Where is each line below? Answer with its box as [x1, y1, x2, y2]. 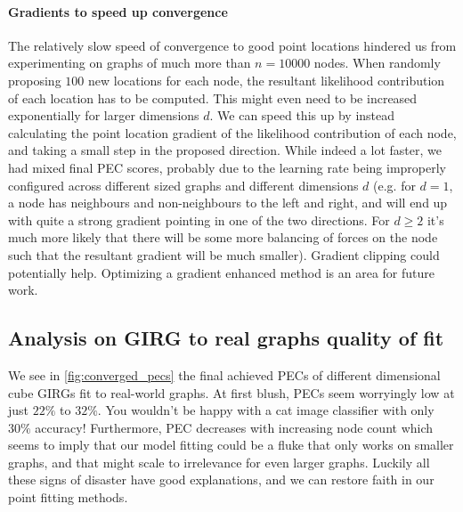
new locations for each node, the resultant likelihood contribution [87, 70, 445, 89]
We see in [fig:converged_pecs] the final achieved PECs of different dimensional [8, 365, 441, 384]
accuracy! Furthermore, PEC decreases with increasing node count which [35, 418, 434, 436]
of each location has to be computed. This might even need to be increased [8, 88, 418, 107]
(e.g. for [373, 175, 416, 194]
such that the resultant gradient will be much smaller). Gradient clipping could [8, 245, 440, 264]
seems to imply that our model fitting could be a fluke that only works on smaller [8, 435, 454, 454]
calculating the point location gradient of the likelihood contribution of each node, [8, 123, 457, 142]
